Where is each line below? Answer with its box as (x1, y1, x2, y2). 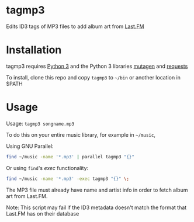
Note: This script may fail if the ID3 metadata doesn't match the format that (6, 204, 187, 211)
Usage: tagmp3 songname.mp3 (6, 120, 75, 127)
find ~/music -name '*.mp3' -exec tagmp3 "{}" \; (6, 176, 130, 182)
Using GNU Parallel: (6, 143, 54, 150)
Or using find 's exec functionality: (6, 164, 89, 171)
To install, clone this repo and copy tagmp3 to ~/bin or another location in (6, 74, 181, 81)
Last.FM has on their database (6, 210, 79, 217)
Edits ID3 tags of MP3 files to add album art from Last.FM (6, 23, 144, 30)
